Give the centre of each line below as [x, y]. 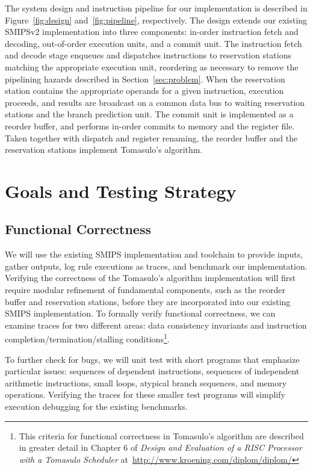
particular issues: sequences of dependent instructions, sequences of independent [152, 371]
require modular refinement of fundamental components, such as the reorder [145, 290]
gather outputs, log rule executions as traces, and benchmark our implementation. [156, 266]
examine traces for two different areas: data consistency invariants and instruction [156, 325]
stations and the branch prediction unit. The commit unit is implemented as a [149, 114]
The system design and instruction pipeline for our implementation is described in [156, 8]
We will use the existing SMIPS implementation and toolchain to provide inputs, [154, 254]
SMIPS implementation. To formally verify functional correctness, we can [140, 313]
